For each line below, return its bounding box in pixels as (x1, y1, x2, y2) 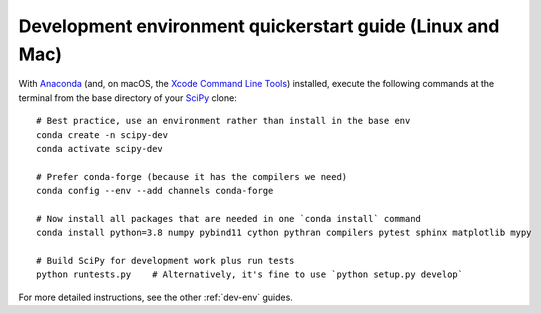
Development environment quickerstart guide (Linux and (18, 15, 500, 37)
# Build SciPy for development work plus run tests (36, 255, 295, 267)
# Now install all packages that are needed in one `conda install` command (36, 213, 422, 224)
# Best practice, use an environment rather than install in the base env (36, 115, 411, 127)
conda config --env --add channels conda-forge (36, 185, 274, 197)
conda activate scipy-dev (36, 143, 164, 154)
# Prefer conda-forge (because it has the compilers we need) (36, 171, 348, 182)
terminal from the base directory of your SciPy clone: (18, 91, 237, 104)
